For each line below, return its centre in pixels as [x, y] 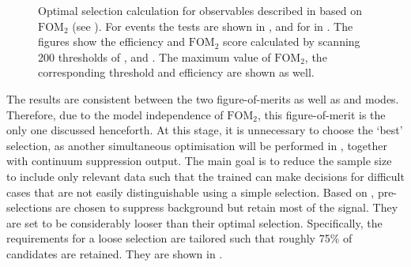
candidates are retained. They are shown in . [115, 253]
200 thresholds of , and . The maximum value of [155, 56]
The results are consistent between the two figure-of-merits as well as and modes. [203, 98]
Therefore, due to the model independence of [115, 114]
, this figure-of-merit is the [321, 114]
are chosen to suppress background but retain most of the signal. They [227, 207]
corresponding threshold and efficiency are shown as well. [176, 72]
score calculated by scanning [291, 41]
